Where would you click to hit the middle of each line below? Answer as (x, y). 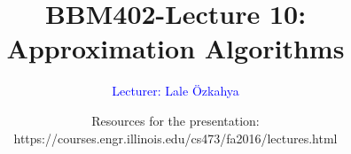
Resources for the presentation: (175, 120)
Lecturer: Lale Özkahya (175, 91)
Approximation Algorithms (175, 48)
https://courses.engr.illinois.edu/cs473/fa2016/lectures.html (175, 138)
